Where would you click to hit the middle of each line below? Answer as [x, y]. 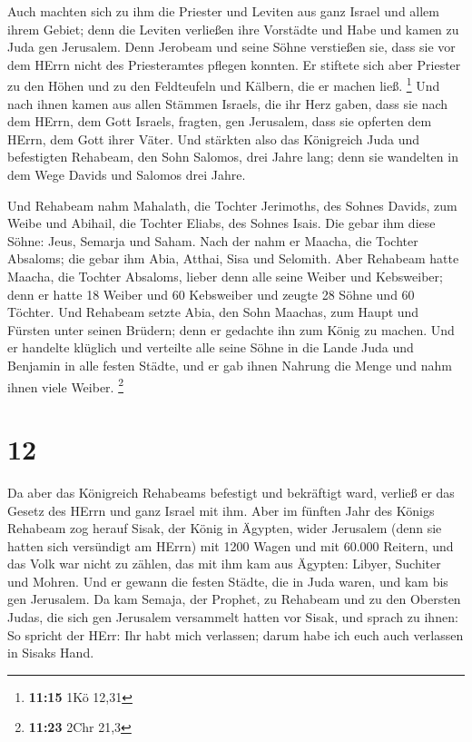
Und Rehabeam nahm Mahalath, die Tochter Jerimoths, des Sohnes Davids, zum [232, 205]
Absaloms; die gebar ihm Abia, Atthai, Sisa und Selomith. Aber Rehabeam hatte [233, 258]
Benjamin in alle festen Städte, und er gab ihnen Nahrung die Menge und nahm [230, 365]
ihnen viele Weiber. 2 [66, 385]
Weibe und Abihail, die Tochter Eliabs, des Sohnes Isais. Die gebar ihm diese [221, 223]
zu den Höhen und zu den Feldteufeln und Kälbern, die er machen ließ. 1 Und [224, 84]
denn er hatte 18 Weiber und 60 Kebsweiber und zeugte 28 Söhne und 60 [211, 294]
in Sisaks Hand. [51, 653]
